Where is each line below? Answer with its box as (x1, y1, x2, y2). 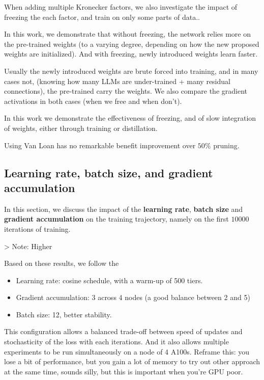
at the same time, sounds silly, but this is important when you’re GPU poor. (4, 366, 243, 376)
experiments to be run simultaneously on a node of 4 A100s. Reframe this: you (4, 346, 250, 357)
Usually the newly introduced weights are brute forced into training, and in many (4, 65, 258, 76)
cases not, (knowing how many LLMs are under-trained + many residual (4, 75, 230, 86)
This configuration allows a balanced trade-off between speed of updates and (4, 326, 243, 337)
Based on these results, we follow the (4, 258, 119, 268)
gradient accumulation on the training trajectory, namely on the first (4, 213, 229, 224)
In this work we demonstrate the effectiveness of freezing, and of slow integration (4, 113, 256, 123)
